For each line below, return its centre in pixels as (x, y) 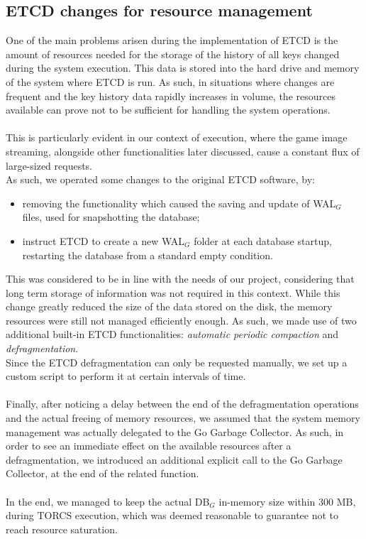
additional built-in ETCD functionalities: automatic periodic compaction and (172, 334)
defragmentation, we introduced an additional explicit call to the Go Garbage (174, 459)
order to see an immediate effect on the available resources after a (149, 446)
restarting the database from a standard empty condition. (148, 255)
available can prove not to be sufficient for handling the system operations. (168, 110)
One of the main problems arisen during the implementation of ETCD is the (172, 40)
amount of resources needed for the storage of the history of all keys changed (173, 54)
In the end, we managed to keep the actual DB (108, 501)
